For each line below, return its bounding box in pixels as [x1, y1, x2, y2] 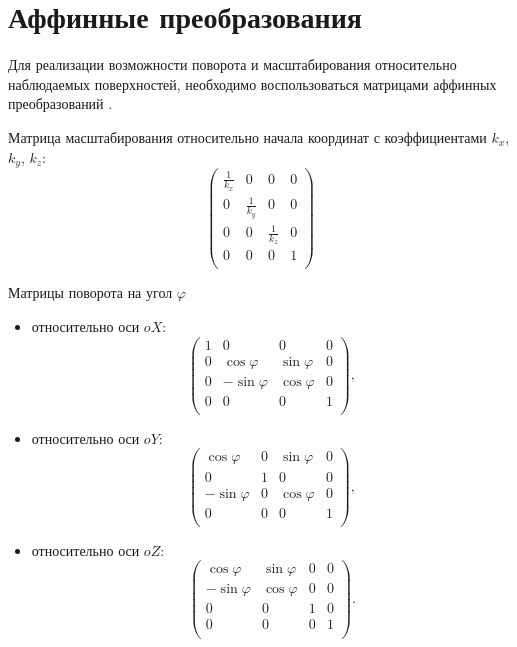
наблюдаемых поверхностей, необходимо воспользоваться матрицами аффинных [8, 73, 497, 94]
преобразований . [8, 93, 113, 114]
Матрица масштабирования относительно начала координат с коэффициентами [8, 126, 487, 147]
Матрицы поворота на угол [8, 282, 173, 303]
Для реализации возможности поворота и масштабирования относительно [8, 54, 457, 75]
